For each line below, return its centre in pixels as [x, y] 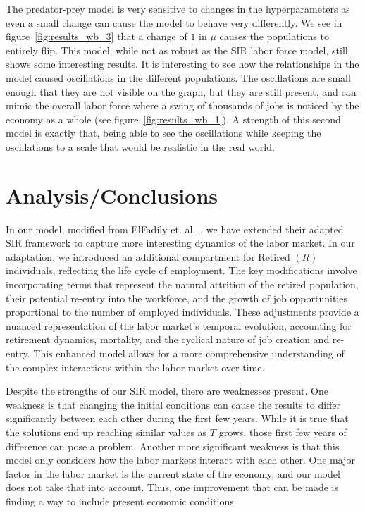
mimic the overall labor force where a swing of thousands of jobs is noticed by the [182, 105]
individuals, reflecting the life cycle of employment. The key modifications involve [181, 270]
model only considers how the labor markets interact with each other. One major [180, 460]
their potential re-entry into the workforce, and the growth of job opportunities [177, 298]
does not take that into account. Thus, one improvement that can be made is [172, 487]
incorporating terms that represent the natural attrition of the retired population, [182, 284]
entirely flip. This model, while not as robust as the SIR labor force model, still [177, 50]
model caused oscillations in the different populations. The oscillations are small [178, 77]
